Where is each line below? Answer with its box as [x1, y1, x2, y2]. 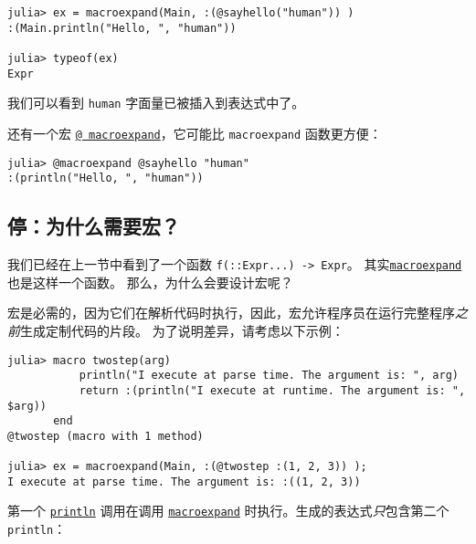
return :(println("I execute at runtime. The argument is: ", [79, 383, 466, 397]
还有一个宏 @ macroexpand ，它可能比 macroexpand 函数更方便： [7, 123, 382, 142]
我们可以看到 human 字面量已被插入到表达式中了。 [7, 93, 305, 112]
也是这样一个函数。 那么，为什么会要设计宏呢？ [7, 272, 293, 291]
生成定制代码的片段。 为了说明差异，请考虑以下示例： [20, 320, 344, 340]
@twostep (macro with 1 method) [7, 429, 204, 443]
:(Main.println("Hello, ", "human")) [7, 21, 237, 35]
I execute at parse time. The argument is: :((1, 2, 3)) [7, 475, 361, 488]
